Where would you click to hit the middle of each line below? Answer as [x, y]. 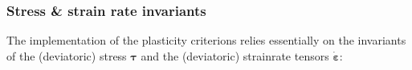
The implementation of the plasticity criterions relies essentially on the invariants [206, 40]
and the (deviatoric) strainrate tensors [235, 55]
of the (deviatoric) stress [67, 55]
